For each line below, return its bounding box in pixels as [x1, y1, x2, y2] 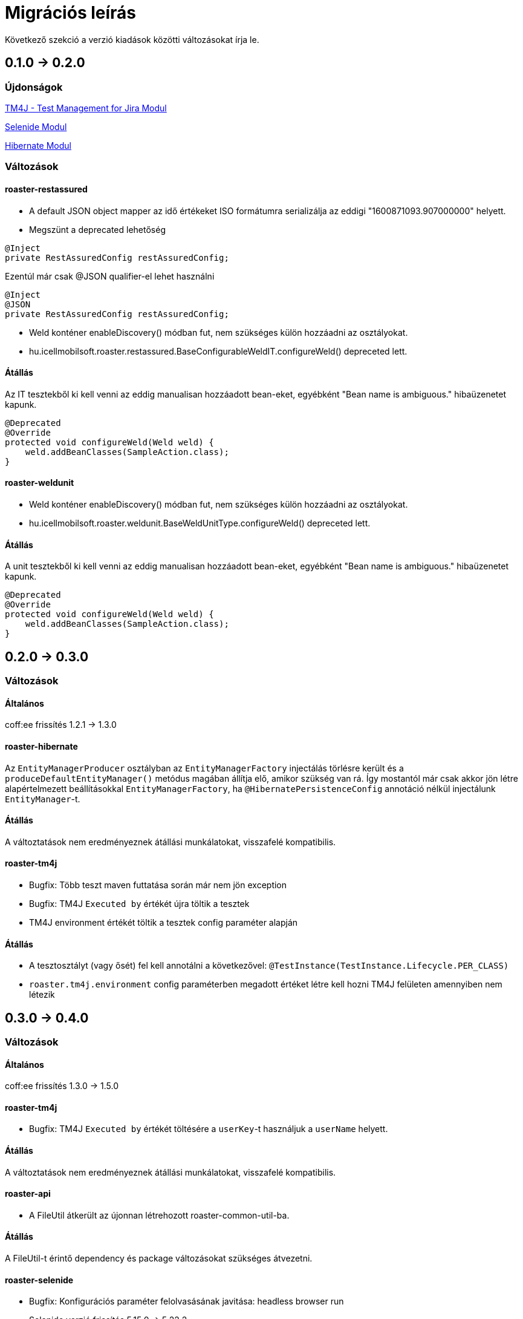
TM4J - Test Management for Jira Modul [5, 102, 167, 113]
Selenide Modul [5, 121, 67, 132]
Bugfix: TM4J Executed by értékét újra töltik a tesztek [29, 898, 250, 909]
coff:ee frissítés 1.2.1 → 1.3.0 [5, 719, 117, 730]
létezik [29, 989, 55, 1000]
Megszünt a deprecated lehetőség [29, 224, 166, 235]
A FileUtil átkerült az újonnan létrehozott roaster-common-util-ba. [29, 1209, 290, 1220]
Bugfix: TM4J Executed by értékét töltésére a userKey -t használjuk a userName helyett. [29, 1124, 388, 1134]
